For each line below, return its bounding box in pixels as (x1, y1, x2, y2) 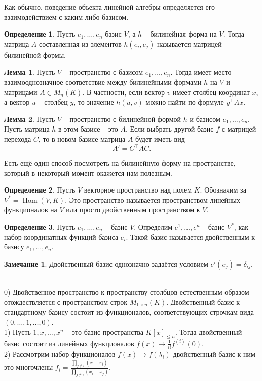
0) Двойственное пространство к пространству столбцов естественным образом (4, 287, 249, 297)
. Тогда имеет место (170, 67, 232, 77)
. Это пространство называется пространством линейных (65, 194, 240, 205)
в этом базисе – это (58, 123, 118, 134)
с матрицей (221, 123, 256, 134)
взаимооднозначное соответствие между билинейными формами (4, 76, 202, 87)
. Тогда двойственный (175, 326, 242, 337)
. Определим (134, 221, 173, 232)
